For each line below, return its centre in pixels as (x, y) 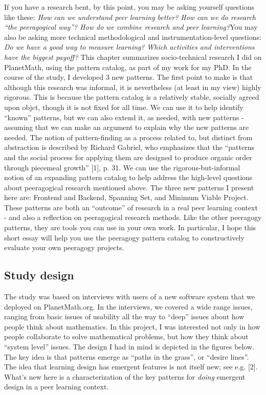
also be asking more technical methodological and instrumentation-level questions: (133, 37)
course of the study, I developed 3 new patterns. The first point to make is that (129, 77)
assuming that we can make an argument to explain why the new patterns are (127, 127)
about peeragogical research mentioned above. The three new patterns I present (129, 187)
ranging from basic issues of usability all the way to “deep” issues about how (124, 316)
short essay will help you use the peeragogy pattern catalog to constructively (124, 237)
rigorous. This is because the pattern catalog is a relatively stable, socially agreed (132, 97)
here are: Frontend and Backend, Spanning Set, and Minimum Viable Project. (126, 197)
